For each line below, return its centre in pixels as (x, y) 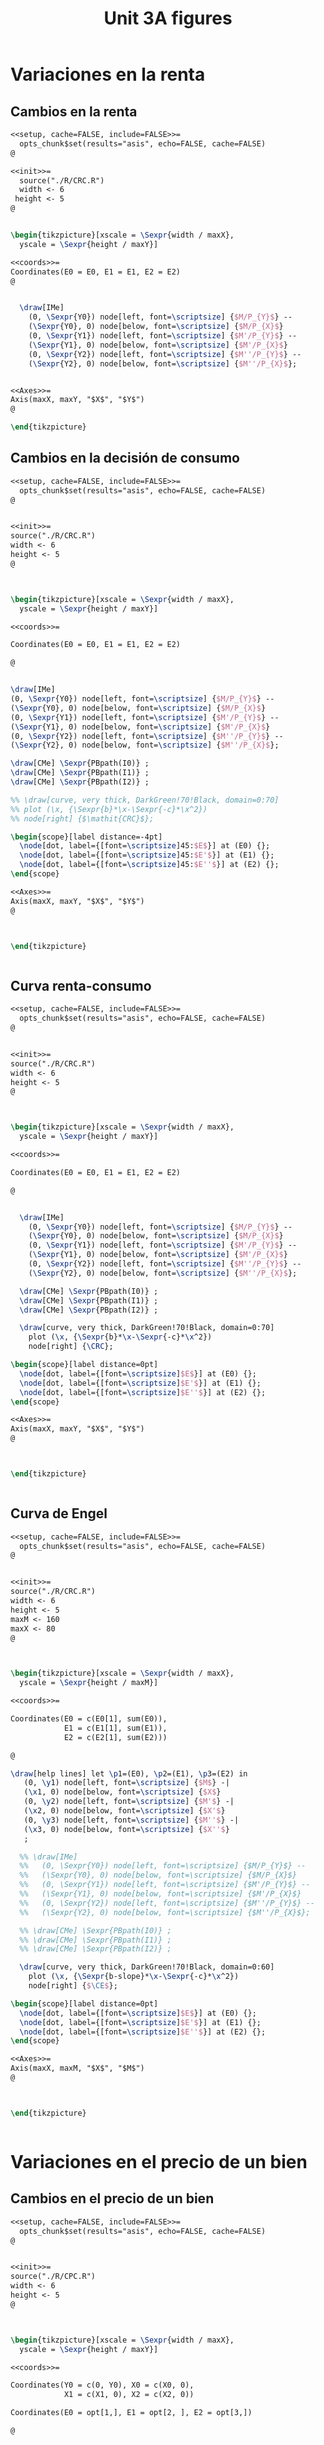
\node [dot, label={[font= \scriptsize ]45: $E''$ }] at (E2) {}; (149, 865)
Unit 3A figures (168, 18)
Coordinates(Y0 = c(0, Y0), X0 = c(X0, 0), (102, 2385)
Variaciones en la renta (108, 74)
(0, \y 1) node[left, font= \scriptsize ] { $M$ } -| (126, 1783)
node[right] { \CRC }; (71, 1347)
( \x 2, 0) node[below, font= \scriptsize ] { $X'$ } (124, 1811)
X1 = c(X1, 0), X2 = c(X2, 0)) (129, 2395)
